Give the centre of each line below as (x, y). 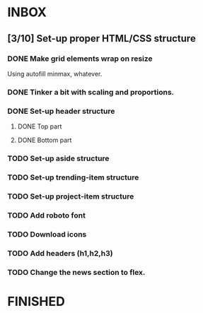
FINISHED (36, 301)
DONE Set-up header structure (61, 111)
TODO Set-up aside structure (58, 158)
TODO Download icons (47, 234)
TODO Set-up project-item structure (71, 196)
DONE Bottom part (45, 140)
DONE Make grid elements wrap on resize (80, 59)
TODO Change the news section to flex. (76, 272)
